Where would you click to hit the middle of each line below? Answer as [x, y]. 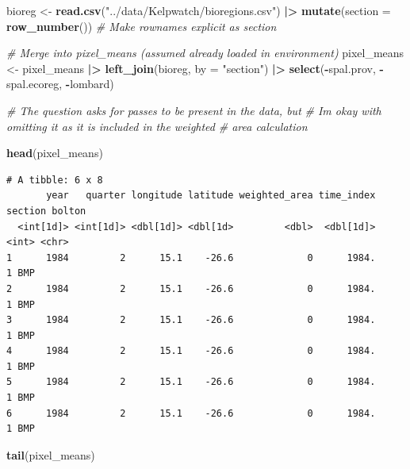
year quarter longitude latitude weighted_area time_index [211, 196]
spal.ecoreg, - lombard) [60, 84]
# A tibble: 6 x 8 [55, 180]
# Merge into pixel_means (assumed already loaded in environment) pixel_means [205, 53]
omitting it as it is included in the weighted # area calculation [157, 126]
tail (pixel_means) [51, 454]
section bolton [46, 211]
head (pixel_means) [55, 153]
